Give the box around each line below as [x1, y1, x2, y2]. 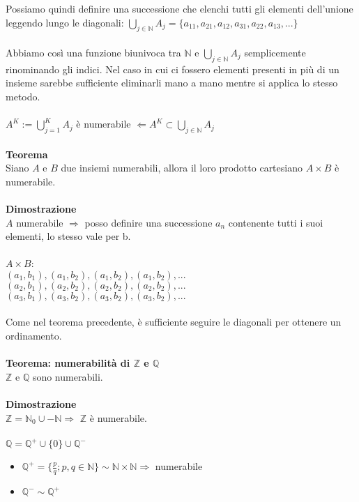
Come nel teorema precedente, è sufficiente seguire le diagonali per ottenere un [6, 314, 342, 329]
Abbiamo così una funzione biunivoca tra [6, 45, 181, 59]
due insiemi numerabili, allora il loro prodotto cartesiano [61, 160, 303, 175]
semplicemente [244, 45, 306, 59]
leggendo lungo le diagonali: [6, 15, 124, 29]
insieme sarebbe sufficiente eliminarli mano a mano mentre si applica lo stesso [6, 75, 338, 90]
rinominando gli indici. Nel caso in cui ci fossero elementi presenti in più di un [6, 61, 339, 76]
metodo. [6, 89, 40, 103]
